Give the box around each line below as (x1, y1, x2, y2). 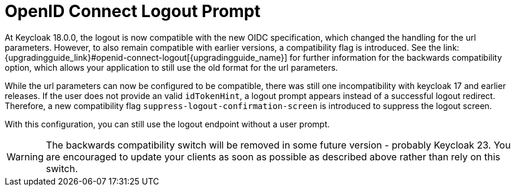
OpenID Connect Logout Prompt (5, 1, 261, 21)
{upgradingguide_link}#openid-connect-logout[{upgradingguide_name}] (5, 52, 287, 62)
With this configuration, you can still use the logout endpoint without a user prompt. (5, 118, 330, 129)
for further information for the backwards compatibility (289, 52, 502, 62)
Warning (7, 150, 44, 163)
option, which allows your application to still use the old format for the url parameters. (5, 62, 338, 73)
